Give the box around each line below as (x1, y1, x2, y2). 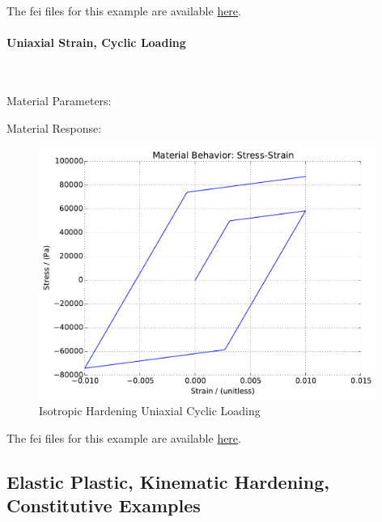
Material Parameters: (6, 91, 112, 108)
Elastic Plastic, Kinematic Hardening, (6, 469, 329, 494)
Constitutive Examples (6, 493, 201, 518)
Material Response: (6, 119, 102, 136)
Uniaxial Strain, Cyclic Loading (6, 34, 186, 51)
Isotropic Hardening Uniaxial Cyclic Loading (39, 402, 261, 419)
